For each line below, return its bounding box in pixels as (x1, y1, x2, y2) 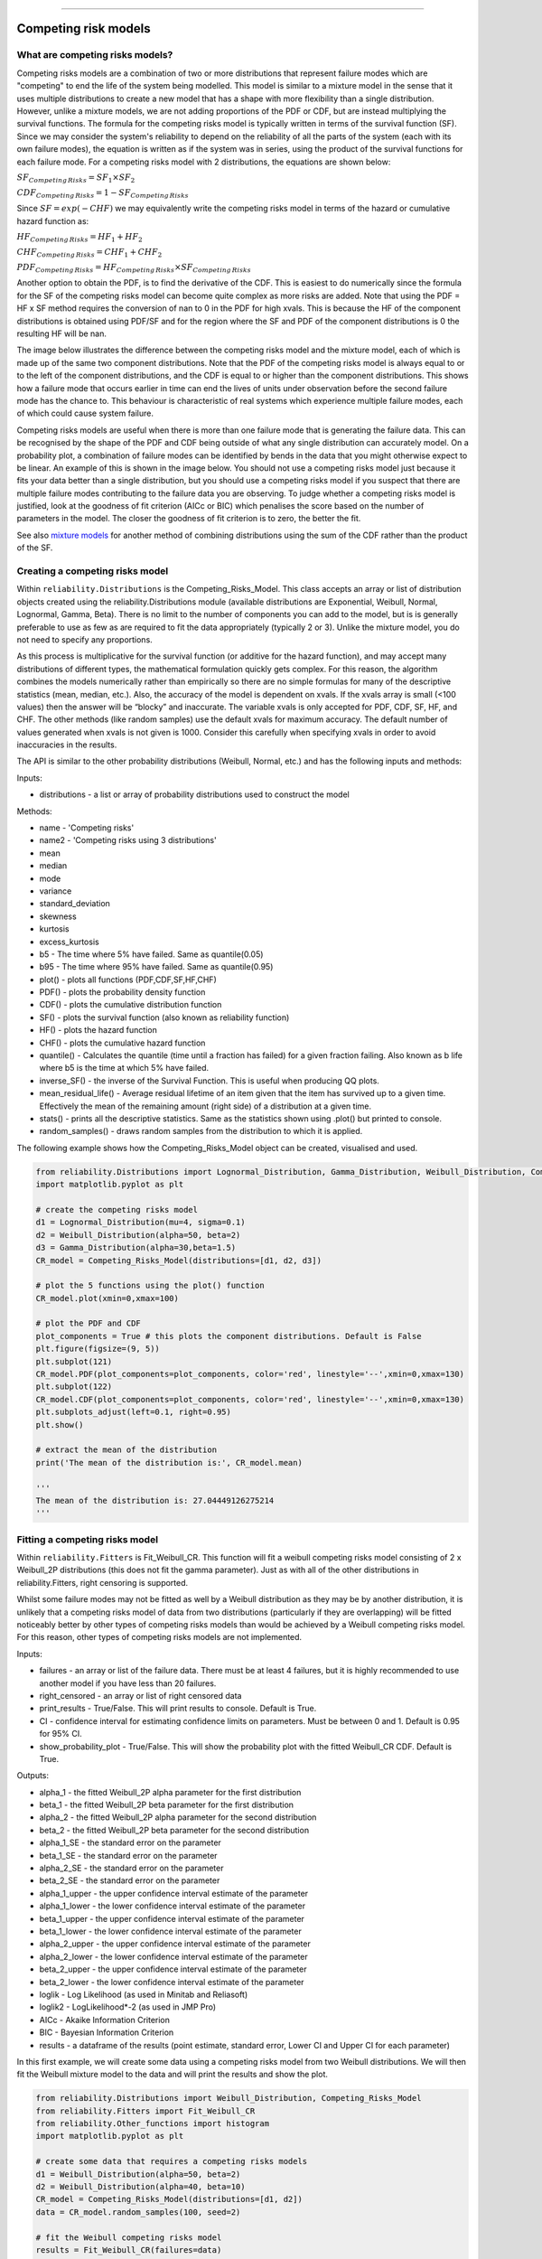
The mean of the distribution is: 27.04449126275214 (35, 1495, 275, 1505)
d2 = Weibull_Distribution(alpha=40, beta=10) (35, 2182, 246, 2191)
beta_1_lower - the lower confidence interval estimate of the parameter (39, 1926, 302, 1936)
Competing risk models (16, 21, 151, 36)
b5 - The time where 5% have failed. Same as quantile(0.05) (39, 949, 264, 960)
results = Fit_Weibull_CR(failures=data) (35, 2245, 222, 2254)
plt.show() (35, 1420, 84, 1429)
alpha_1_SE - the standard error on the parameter (39, 1837, 221, 1848)
